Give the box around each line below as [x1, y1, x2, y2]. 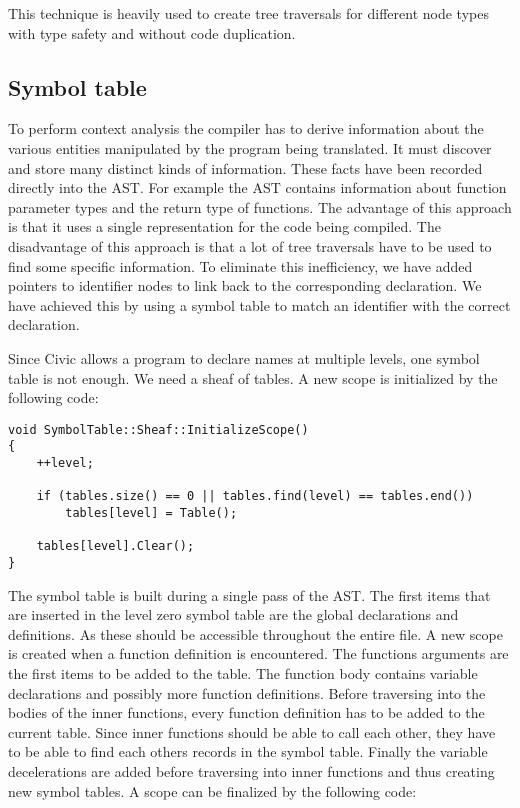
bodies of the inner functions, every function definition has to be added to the [8, 702, 485, 723]
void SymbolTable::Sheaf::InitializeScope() [8, 422, 309, 437]
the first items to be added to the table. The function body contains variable [8, 662, 478, 683]
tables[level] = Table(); [65, 505, 238, 520]
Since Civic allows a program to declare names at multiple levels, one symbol [8, 347, 480, 368]
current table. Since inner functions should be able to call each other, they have [8, 721, 496, 742]
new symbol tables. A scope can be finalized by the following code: [8, 780, 417, 801]
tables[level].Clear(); [36, 539, 195, 554]
